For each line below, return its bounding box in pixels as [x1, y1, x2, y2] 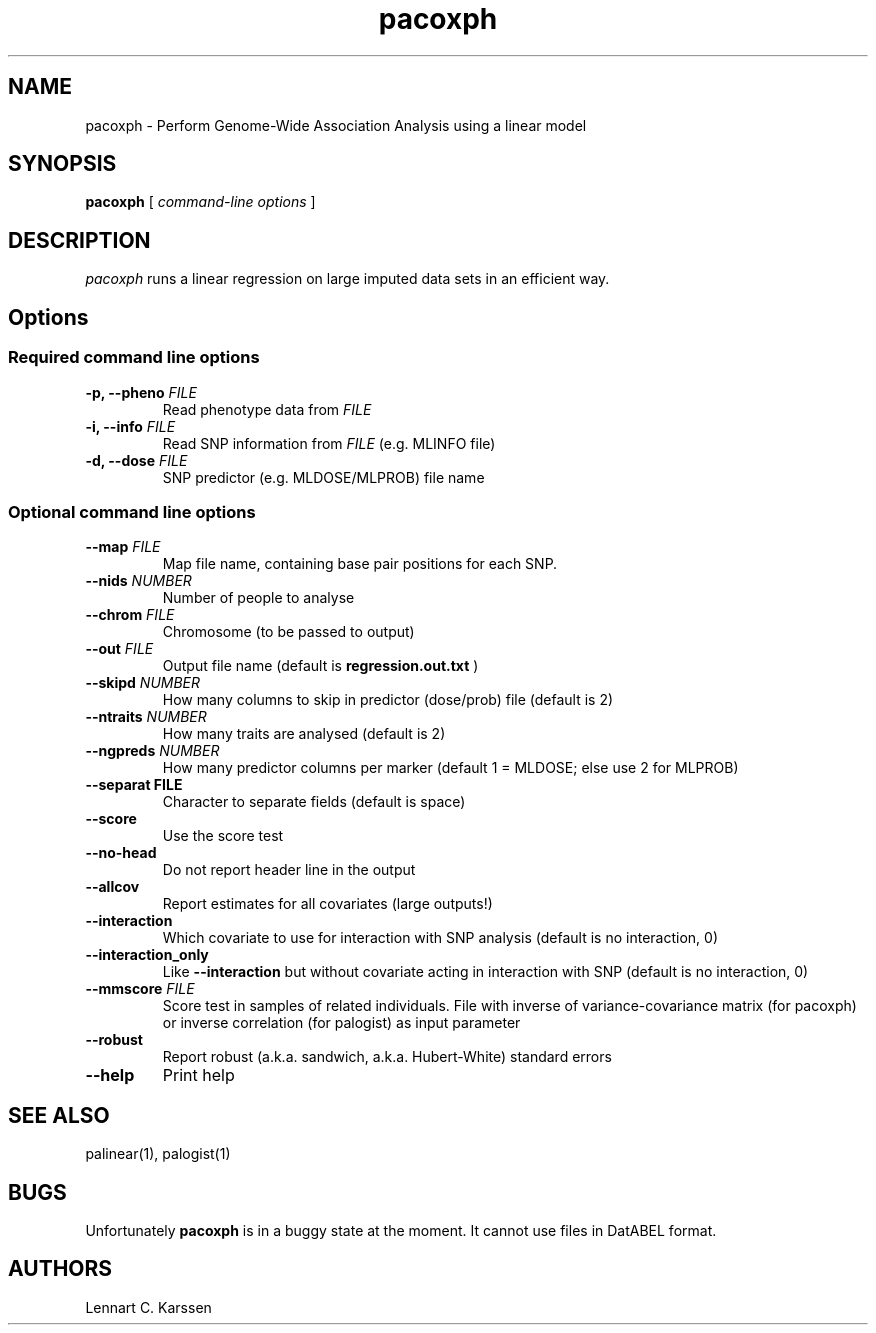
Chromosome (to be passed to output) [162, 623, 415, 641]
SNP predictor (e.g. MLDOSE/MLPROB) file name [162, 468, 485, 486]
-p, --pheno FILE [85, 383, 197, 401]
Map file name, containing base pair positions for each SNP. [162, 555, 558, 573]
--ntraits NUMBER [85, 708, 207, 726]
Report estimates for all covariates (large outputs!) [162, 895, 493, 913]
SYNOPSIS [8, 151, 117, 177]
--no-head [85, 844, 157, 862]
